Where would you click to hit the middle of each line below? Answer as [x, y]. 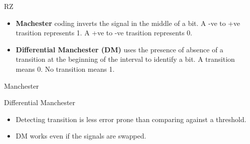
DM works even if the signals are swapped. [81, 136]
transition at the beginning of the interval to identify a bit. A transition [125, 59]
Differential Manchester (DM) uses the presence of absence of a [120, 49]
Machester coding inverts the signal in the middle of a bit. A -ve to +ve [128, 23]
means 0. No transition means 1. [65, 69]
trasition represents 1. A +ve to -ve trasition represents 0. [104, 33]
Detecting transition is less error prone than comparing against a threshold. [131, 119]
